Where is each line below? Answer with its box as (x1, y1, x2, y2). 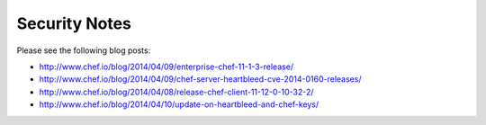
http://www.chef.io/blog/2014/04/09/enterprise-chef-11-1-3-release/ (39, 61, 294, 72)
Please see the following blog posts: (16, 45, 151, 56)
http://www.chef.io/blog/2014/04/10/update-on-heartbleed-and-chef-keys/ (39, 99, 319, 110)
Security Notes (16, 13, 132, 33)
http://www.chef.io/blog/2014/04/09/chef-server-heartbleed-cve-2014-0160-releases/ (39, 74, 362, 85)
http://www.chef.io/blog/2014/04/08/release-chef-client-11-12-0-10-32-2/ (39, 86, 314, 97)
